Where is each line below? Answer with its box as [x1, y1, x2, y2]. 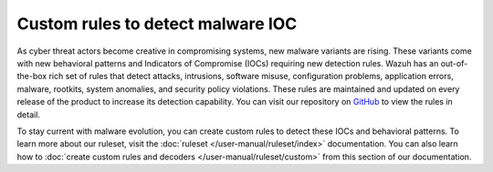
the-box [16, 71, 47, 82]
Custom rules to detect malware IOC [16, 14, 298, 34]
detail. [16, 109, 41, 120]
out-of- [440, 57, 468, 68]
